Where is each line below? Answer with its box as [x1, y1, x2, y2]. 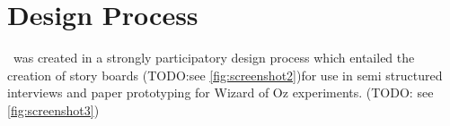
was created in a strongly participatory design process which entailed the [13, 48, 415, 67]
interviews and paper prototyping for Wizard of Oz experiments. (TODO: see [7, 83, 434, 102]
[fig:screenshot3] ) [7, 100, 100, 119]
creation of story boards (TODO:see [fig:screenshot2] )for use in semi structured [7, 65, 443, 84]
